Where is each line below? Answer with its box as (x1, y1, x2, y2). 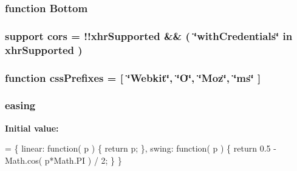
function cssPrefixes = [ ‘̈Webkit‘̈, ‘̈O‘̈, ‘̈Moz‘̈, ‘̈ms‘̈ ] (5, 70, 261, 85)
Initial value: (5, 121, 59, 134)
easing (5, 98, 36, 113)
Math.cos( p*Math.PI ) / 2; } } (5, 153, 122, 166)
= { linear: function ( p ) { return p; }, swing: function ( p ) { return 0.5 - (5, 142, 276, 155)
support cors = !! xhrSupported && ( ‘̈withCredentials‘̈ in (5, 28, 293, 43)
